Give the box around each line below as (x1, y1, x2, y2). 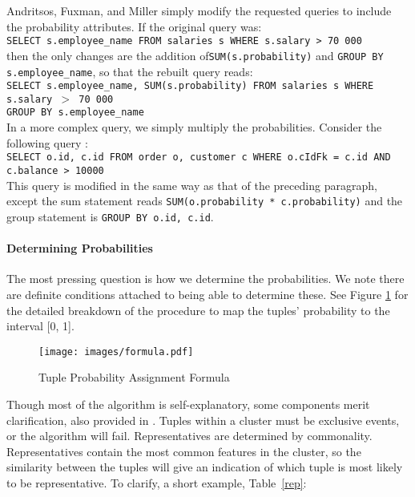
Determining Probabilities (6, 240, 153, 257)
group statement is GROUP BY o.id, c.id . (6, 208, 214, 224)
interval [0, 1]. (6, 317, 75, 334)
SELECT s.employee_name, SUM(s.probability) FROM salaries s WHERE (6, 80, 374, 92)
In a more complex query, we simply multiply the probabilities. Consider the (6, 119, 382, 135)
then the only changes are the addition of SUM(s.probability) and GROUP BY (6, 46, 384, 63)
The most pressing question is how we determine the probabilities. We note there (6, 270, 405, 287)
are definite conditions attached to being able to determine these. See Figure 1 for (6, 285, 409, 302)
